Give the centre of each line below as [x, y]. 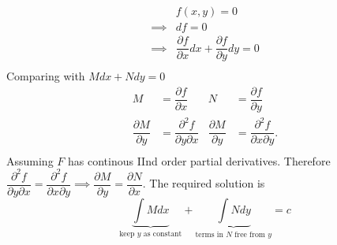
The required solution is [207, 183]
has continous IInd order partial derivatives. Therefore [199, 160]
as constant [163, 234]
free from [250, 234]
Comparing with [46, 76]
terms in [209, 234]
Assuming [30, 160]
